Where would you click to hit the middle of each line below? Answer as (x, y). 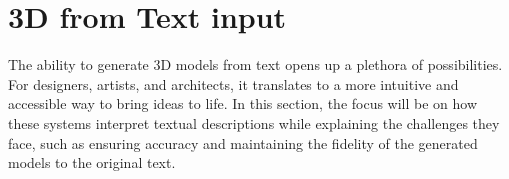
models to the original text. (92, 162)
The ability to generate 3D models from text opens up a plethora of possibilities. (255, 64)
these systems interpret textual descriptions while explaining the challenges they (254, 122)
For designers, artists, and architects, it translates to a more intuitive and (233, 83)
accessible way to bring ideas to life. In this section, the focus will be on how (243, 103)
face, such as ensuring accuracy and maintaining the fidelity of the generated (243, 142)
